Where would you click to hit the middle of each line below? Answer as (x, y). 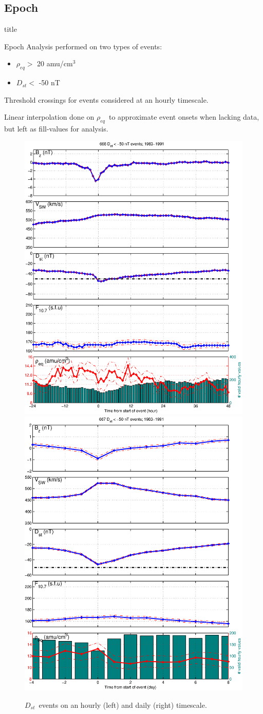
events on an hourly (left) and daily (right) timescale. (123, 704)
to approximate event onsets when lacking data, (184, 117)
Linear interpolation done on (49, 117)
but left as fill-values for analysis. (56, 129)
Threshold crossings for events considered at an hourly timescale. (106, 99)
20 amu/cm (55, 63)
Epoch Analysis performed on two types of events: (83, 46)
